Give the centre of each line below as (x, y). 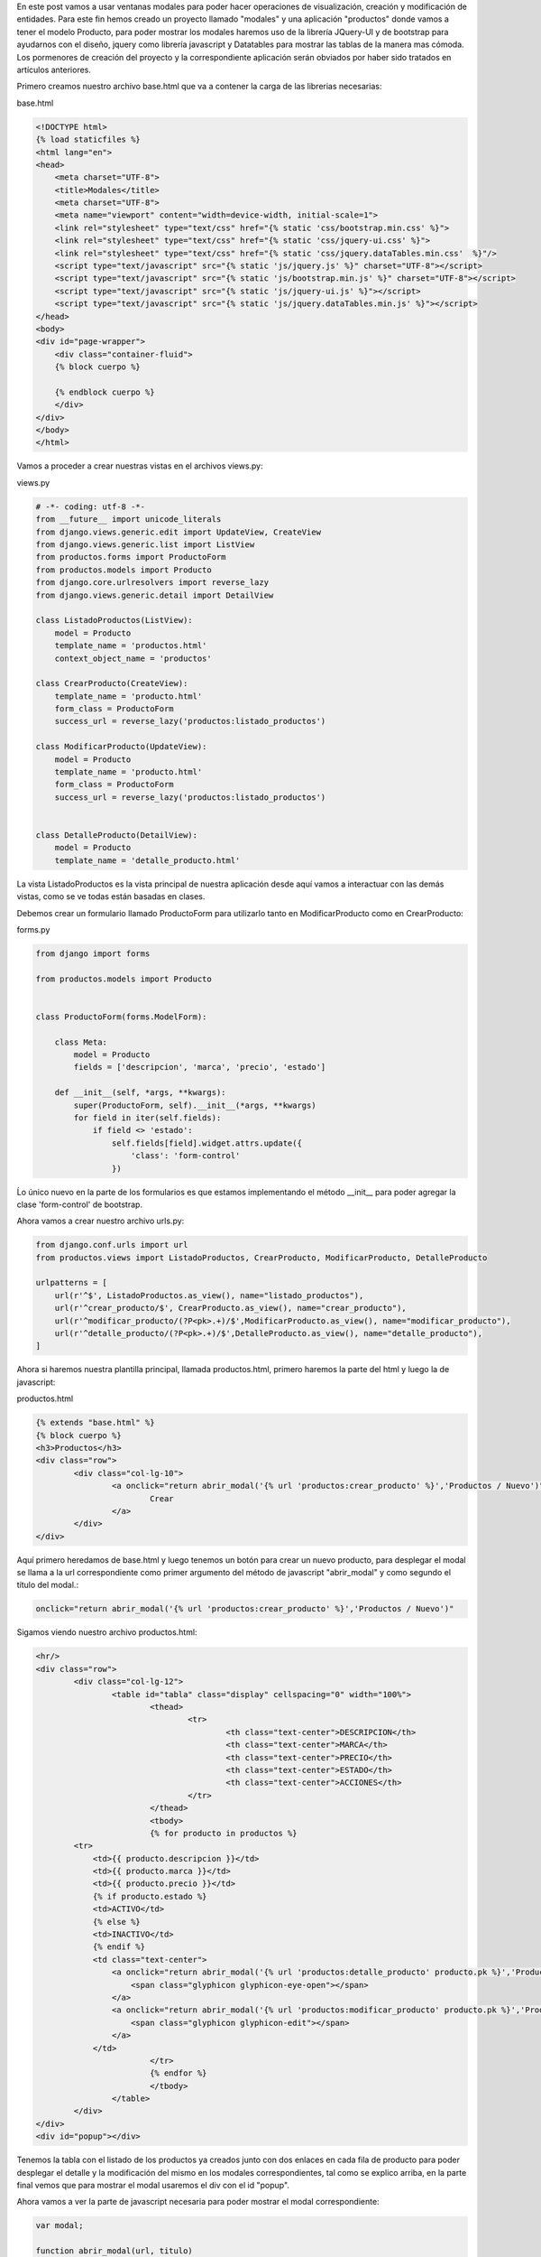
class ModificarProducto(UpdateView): (121, 747)
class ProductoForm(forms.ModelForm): (121, 1017)
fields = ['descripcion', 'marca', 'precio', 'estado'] (200, 1067)
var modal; (60, 2226)
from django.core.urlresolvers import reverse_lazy (152, 583)
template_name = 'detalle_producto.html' (147, 860)
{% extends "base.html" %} (95, 1423)
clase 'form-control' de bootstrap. (80, 1204)
